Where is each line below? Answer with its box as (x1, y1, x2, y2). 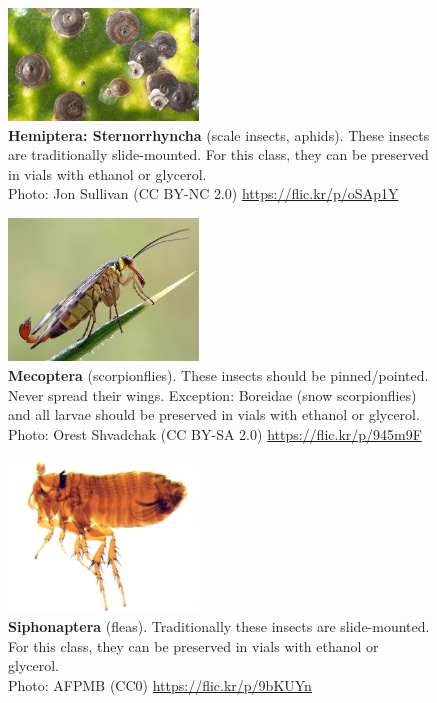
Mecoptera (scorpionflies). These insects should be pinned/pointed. (8, 365, 429, 386)
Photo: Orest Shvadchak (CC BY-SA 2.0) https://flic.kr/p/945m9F (8, 423, 422, 444)
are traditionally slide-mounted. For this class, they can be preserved (8, 144, 429, 165)
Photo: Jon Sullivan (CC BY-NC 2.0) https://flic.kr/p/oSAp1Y (8, 183, 399, 204)
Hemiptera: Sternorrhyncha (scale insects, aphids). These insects (8, 124, 430, 145)
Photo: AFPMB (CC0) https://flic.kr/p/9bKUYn (8, 674, 312, 695)
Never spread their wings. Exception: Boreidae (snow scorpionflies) (8, 384, 417, 405)
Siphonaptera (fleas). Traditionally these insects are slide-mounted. (8, 615, 430, 636)
